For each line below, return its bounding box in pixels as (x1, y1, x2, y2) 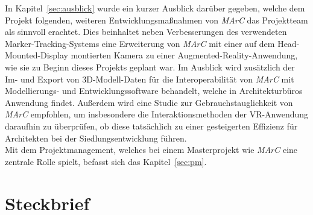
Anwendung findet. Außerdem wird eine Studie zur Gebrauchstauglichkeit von (5, 96, 293, 108)
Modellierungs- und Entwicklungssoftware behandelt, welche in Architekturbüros (5, 84, 303, 97)
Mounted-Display (5, 49, 68, 61)
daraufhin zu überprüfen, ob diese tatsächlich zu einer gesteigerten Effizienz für (5, 119, 298, 132)
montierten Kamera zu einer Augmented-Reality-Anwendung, (71, 49, 298, 61)
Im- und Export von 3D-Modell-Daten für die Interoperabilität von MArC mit (5, 72, 294, 85)
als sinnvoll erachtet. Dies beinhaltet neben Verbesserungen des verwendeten (5, 25, 287, 38)
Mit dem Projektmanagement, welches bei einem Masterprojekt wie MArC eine (5, 143, 298, 156)
